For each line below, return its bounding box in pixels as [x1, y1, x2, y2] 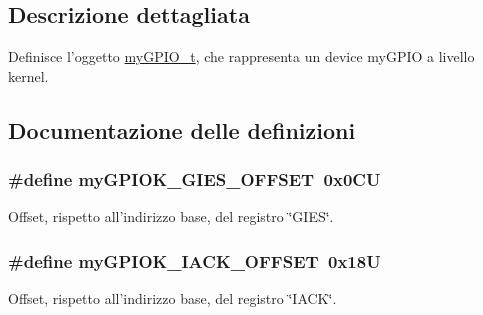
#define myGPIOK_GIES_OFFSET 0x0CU [8, 167, 381, 192]
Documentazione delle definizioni [8, 114, 356, 145]
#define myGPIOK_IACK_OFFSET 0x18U [8, 248, 381, 273]
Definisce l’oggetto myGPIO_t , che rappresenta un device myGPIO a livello [8, 46, 475, 67]
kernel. [8, 65, 49, 86]
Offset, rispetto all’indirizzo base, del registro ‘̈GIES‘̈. [8, 206, 334, 227]
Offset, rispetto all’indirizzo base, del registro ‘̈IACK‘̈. [8, 288, 337, 309]
